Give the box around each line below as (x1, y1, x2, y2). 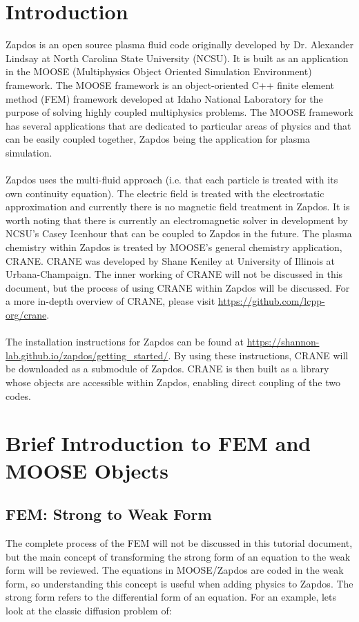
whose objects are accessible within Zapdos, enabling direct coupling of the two (6, 374, 340, 389)
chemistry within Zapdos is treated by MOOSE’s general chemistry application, (6, 240, 342, 254)
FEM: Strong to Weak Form (6, 503, 212, 525)
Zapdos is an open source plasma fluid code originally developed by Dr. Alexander (6, 37, 353, 52)
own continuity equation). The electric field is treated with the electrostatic (6, 185, 324, 200)
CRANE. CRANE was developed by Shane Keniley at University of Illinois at (6, 253, 336, 268)
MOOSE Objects (6, 456, 168, 484)
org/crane (6, 308, 47, 321)
